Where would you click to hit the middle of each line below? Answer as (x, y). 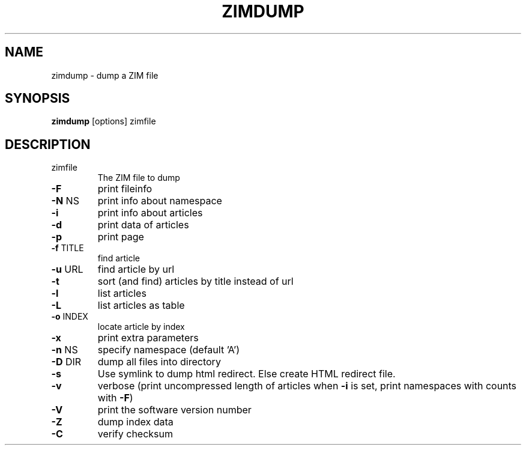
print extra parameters (148, 338)
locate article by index (141, 327)
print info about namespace (160, 201)
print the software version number (174, 410)
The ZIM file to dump (139, 178)
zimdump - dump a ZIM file (105, 75)
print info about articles (150, 213)
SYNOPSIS (38, 99)
